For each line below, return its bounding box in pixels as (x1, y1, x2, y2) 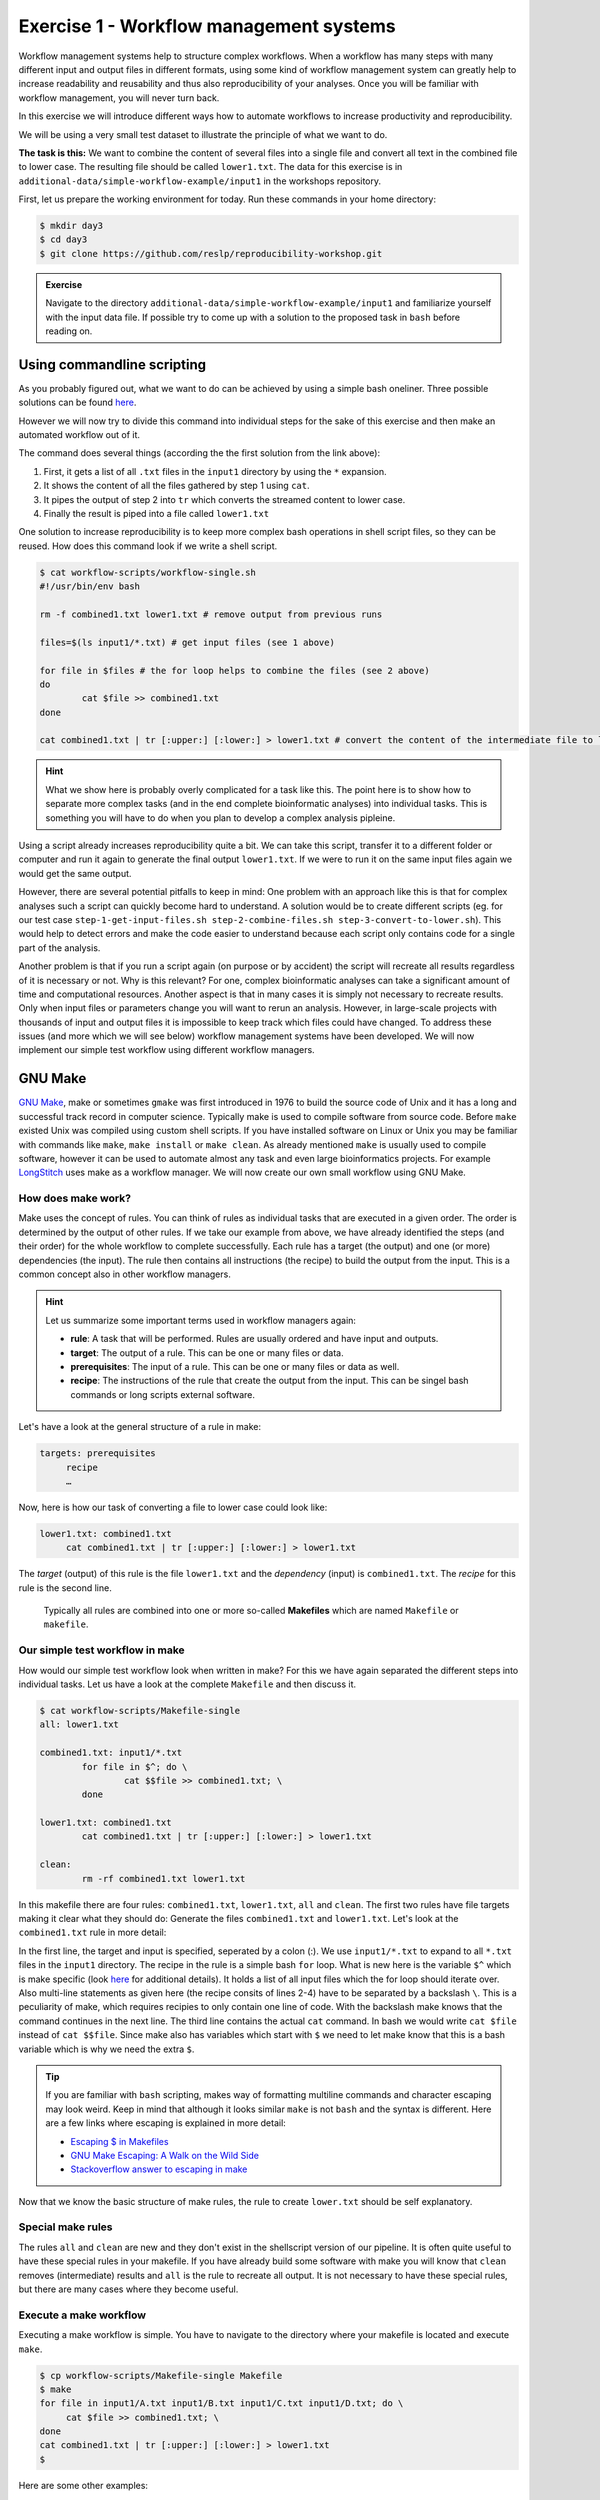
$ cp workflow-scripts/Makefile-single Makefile (39, 2370, 283, 2381)
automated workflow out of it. (18, 429, 140, 441)
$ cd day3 (39, 234, 88, 245)
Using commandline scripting (18, 356, 207, 373)
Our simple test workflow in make (18, 1643, 185, 1657)
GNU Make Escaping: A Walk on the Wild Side (70, 2149, 260, 2161)
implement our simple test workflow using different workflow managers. (18, 1044, 315, 1056)
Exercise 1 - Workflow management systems (18, 15, 396, 37)
